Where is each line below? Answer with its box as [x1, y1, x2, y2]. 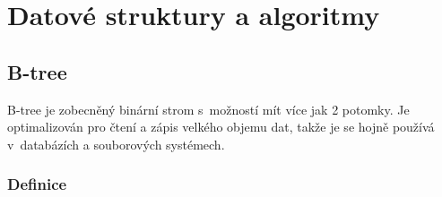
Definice [7, 173, 67, 195]
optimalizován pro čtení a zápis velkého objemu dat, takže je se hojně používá [7, 117, 435, 136]
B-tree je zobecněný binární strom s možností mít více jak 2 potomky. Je [7, 99, 410, 118]
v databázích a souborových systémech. [7, 134, 225, 153]
